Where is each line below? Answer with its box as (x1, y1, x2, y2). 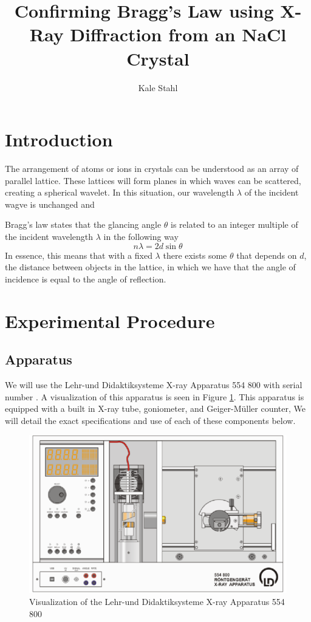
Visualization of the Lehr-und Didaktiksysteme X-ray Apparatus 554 (29, 595, 285, 607)
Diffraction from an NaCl (70, 22, 287, 47)
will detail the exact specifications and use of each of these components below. (5, 414, 296, 426)
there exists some (163, 248, 227, 261)
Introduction (5, 127, 113, 152)
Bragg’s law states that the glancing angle (5, 218, 162, 231)
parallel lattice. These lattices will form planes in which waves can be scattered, (5, 174, 301, 186)
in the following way (103, 230, 179, 242)
